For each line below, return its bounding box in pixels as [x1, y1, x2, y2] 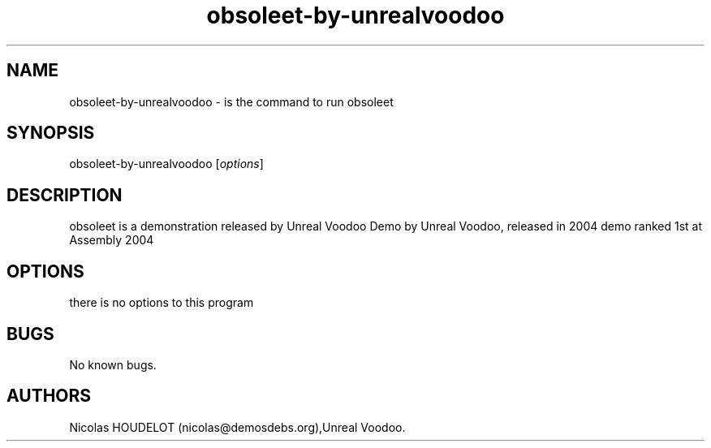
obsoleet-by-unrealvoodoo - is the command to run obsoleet [69, 94, 394, 109]
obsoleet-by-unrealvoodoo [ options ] [69, 157, 264, 171]
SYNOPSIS [6, 123, 95, 144]
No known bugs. [69, 357, 157, 372]
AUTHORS [6, 386, 92, 407]
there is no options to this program [69, 295, 254, 310]
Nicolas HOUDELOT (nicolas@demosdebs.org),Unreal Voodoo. [69, 420, 406, 434]
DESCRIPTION [6, 184, 123, 205]
